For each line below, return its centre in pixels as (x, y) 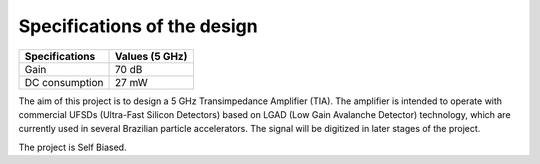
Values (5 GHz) (151, 56)
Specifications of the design (138, 26)
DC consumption (64, 82)
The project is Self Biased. (72, 147)
